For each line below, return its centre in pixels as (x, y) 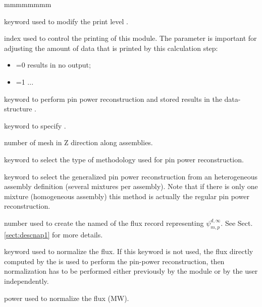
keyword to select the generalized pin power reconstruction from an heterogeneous (131, 176)
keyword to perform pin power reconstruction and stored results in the (113, 99)
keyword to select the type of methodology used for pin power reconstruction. (124, 159)
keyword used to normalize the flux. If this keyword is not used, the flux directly (129, 251)
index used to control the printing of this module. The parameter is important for (130, 38)
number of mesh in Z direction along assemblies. (78, 142)
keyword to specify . (35, 125)
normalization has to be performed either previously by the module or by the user (131, 271)
